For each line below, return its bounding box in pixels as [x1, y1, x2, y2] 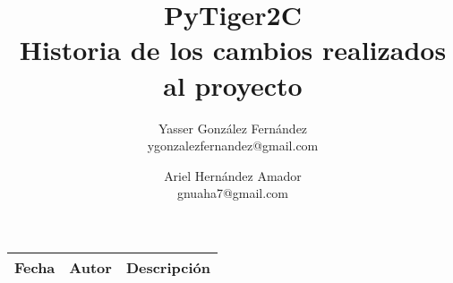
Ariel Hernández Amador [164, 166, 302, 184]
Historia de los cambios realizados [19, 31, 447, 68]
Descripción [125, 256, 210, 278]
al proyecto [163, 66, 303, 103]
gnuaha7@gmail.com [176, 184, 289, 202]
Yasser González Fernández [158, 118, 308, 137]
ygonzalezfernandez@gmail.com [147, 136, 319, 155]
